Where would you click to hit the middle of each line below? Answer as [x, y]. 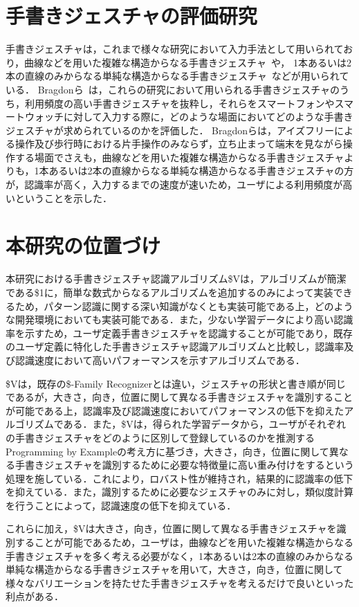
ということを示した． [63, 198]
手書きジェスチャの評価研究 [131, 16]
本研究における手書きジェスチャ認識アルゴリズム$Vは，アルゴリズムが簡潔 [176, 279]
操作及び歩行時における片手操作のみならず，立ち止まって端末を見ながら [179, 144]
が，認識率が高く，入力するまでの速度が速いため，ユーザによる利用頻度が [174, 184]
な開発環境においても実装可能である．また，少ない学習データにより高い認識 [179, 319]
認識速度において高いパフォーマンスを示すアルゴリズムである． [160, 360]
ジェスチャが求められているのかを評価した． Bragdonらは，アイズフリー [170, 130]
